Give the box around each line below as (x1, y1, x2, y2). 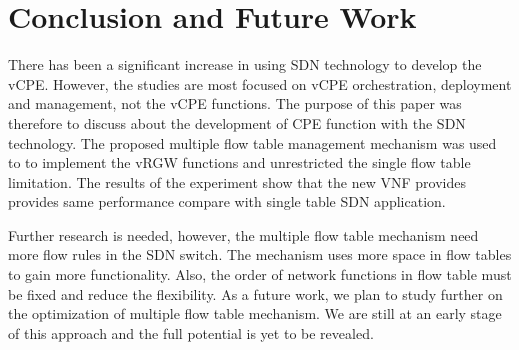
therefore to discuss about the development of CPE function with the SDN (8, 112, 466, 133)
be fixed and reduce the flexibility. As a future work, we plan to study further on (8, 283, 503, 304)
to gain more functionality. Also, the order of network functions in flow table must (8, 264, 512, 285)
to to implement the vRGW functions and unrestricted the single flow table (8, 152, 471, 173)
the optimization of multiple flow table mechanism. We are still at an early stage (8, 303, 502, 324)
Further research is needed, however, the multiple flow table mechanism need (8, 224, 479, 245)
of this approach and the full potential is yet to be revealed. (8, 322, 374, 343)
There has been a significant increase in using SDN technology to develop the (8, 54, 482, 75)
